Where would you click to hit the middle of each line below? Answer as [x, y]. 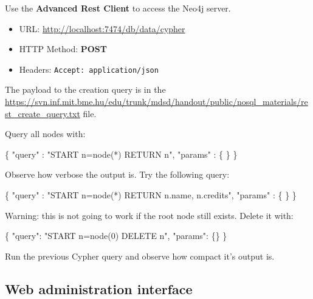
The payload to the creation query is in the [85, 89]
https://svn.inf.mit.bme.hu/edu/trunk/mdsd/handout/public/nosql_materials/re [156, 102]
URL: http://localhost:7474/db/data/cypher [102, 28]
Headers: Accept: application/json [89, 69]
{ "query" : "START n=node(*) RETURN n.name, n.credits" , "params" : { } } [151, 195]
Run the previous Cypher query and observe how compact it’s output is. [140, 256]
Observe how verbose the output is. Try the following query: [117, 174]
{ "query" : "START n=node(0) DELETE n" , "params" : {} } [116, 236]
